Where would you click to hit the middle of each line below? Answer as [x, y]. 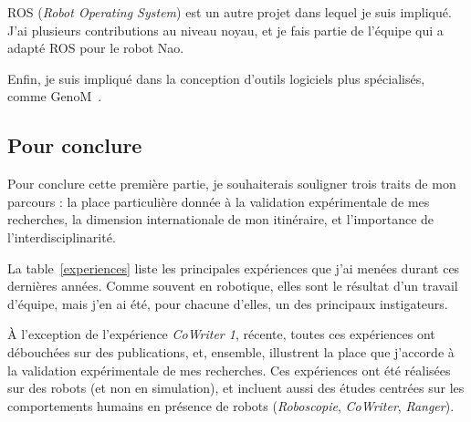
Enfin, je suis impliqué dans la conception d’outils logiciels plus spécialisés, [216, 78]
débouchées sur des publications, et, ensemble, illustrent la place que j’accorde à [231, 351]
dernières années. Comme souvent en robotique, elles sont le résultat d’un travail [233, 286]
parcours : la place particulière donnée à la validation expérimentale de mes [219, 201]
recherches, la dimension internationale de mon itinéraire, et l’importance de [221, 219]
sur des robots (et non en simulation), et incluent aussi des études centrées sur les [236, 388]
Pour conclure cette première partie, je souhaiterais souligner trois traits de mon [232, 184]
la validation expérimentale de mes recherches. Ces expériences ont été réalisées [229, 370]
